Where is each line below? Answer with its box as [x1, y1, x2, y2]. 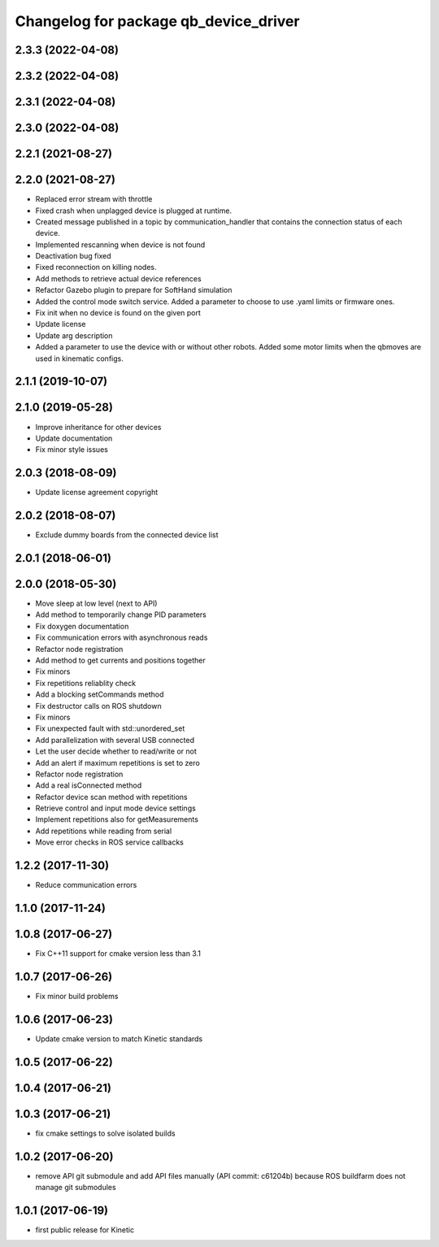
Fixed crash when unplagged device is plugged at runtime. [35, 206, 232, 215]
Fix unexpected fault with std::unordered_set [35, 723, 185, 733]
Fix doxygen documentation [35, 621, 129, 631]
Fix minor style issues [35, 445, 109, 454]
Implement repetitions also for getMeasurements [35, 815, 199, 824]
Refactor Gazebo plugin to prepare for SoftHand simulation [35, 285, 233, 295]
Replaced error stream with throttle [35, 194, 153, 204]
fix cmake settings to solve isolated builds [35, 1128, 176, 1138]
